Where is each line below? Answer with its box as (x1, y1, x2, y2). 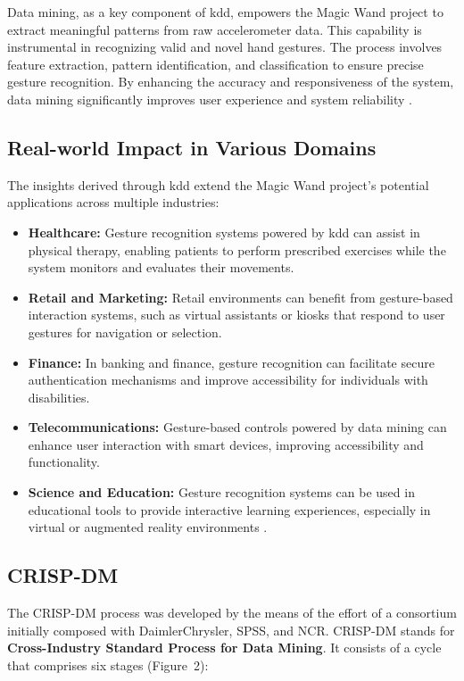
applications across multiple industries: (7, 193, 220, 212)
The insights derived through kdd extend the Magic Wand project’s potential (7, 175, 429, 194)
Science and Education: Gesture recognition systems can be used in (28, 483, 415, 502)
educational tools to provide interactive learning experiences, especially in (28, 500, 431, 519)
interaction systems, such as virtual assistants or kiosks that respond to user (28, 305, 445, 324)
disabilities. (28, 387, 90, 406)
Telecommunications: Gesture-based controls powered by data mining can (28, 418, 447, 436)
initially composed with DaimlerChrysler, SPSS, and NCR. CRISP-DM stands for (7, 620, 455, 639)
